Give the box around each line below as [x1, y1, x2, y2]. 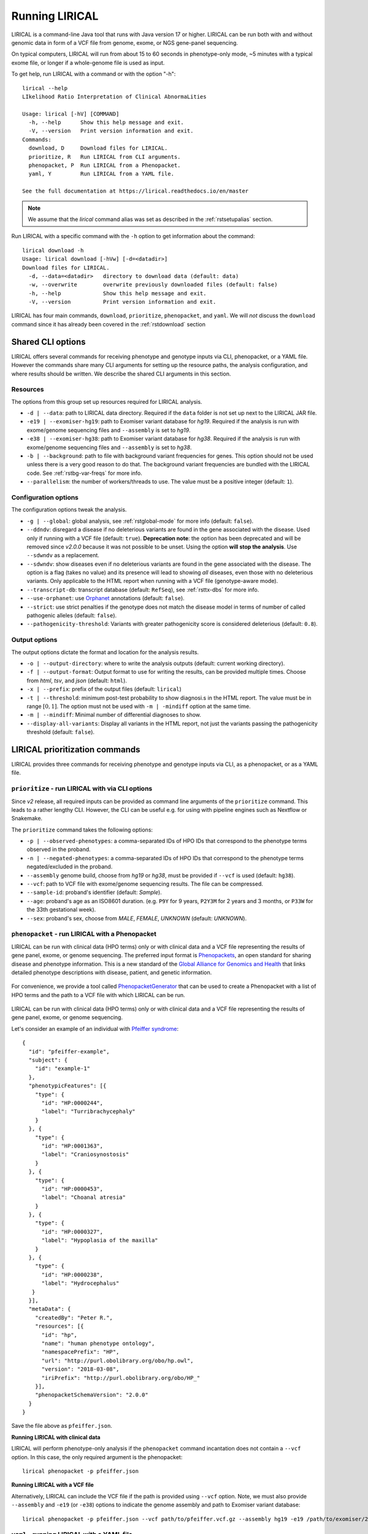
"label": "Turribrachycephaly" [41, 1108, 136, 1115]
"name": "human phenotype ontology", [41, 1339, 155, 1347]
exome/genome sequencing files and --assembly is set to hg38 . [26, 444, 192, 451]
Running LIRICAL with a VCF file [11, 1481, 94, 1489]
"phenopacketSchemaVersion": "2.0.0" [34, 1392, 148, 1398]
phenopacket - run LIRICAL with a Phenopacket [11, 930, 156, 938]
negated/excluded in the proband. [26, 863, 113, 871]
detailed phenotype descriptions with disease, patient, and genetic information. [11, 968, 212, 976]
